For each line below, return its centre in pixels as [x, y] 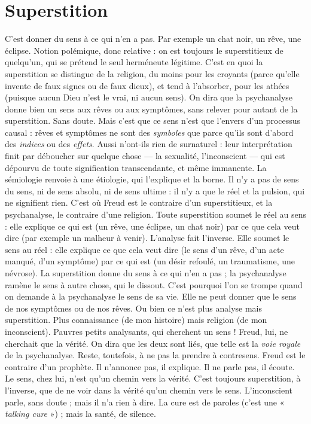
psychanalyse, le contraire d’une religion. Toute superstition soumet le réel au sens [155, 214]
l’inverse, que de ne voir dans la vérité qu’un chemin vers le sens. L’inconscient [149, 390]
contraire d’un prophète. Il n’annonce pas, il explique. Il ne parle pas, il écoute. [150, 366]
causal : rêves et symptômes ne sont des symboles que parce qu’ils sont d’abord [149, 132]
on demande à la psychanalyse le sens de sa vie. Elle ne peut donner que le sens [151, 296]
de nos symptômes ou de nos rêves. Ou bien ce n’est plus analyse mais [133, 308]
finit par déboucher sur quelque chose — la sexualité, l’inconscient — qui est [145, 156]
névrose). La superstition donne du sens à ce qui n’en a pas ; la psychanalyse [146, 273]
